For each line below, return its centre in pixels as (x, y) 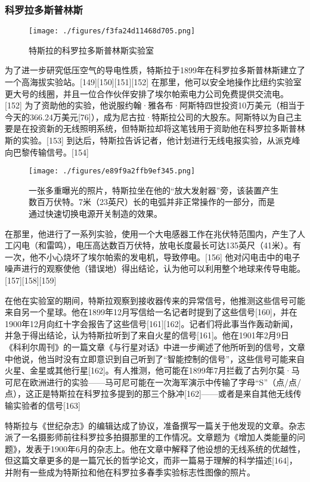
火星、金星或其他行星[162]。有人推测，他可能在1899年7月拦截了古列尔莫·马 (152, 370)
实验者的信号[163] (46, 405)
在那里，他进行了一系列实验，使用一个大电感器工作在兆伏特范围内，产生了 (151, 233)
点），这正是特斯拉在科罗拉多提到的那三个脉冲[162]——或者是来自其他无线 (149, 394)
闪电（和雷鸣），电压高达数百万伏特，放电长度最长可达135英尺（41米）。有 (157, 245)
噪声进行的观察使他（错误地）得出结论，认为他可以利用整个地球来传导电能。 (155, 268)
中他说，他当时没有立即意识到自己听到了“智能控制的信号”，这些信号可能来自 (155, 358)
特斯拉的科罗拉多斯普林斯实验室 (91, 50)
